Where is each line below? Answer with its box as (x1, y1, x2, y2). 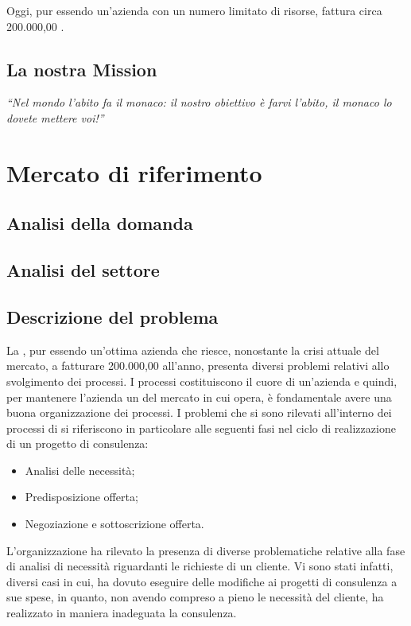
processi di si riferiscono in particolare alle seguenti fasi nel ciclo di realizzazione (6, 419, 396, 436)
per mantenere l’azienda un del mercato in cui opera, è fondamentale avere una (6, 388, 392, 405)
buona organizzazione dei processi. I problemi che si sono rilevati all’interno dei (6, 404, 392, 421)
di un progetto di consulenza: (6, 435, 149, 452)
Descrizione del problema (6, 304, 219, 329)
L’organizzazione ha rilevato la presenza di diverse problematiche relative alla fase (6, 542, 405, 558)
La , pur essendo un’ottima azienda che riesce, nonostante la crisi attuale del (6, 341, 379, 358)
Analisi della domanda (6, 211, 193, 235)
